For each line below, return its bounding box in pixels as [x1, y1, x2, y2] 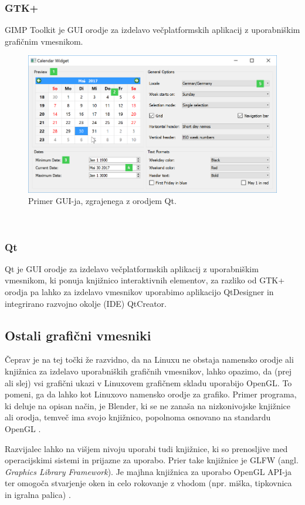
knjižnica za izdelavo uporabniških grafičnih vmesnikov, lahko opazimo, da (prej [5, 365, 292, 377]
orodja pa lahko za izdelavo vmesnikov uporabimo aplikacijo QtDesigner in [5, 286, 274, 298]
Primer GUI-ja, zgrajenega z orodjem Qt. [28, 195, 177, 207]
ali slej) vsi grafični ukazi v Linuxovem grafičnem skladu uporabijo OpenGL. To [5, 376, 292, 389]
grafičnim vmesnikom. [5, 35, 83, 47]
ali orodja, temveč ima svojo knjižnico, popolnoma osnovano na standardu [5, 411, 271, 423]
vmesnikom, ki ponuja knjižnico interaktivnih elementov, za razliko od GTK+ [5, 274, 285, 286]
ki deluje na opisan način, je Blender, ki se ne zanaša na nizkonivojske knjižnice [5, 399, 291, 412]
